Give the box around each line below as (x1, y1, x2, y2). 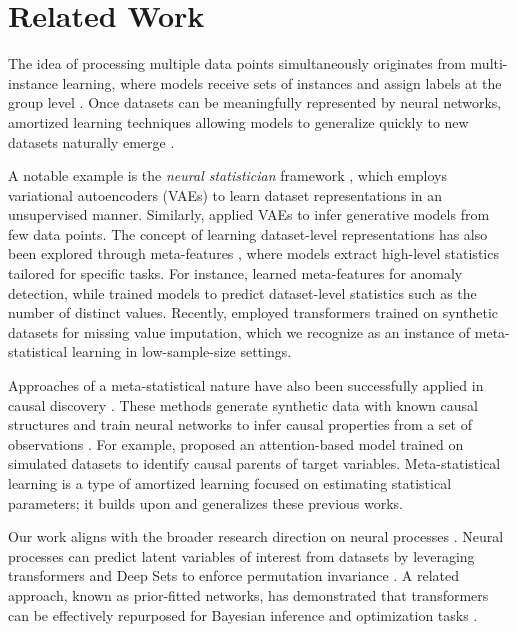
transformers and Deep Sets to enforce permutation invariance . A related (8, 565, 460, 586)
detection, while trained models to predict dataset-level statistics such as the (8, 282, 477, 303)
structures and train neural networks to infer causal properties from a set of (8, 414, 472, 435)
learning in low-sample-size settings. (71, 341, 292, 362)
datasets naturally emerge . (8, 131, 175, 152)
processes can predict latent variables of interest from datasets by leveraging (8, 545, 475, 566)
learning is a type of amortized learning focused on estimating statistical (8, 473, 452, 493)
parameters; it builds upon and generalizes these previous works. (8, 492, 403, 513)
